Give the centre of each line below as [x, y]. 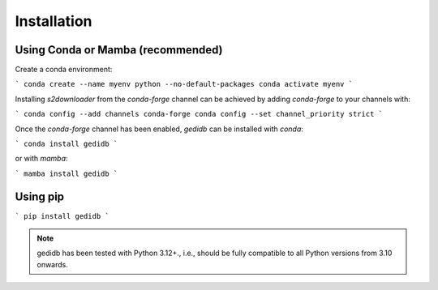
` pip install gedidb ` [62, 216]
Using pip [40, 196]
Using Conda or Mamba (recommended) [119, 50]
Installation [54, 21]
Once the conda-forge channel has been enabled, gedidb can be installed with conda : [159, 129]
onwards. [53, 264]
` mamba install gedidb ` [67, 173]
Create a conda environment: [64, 70]
